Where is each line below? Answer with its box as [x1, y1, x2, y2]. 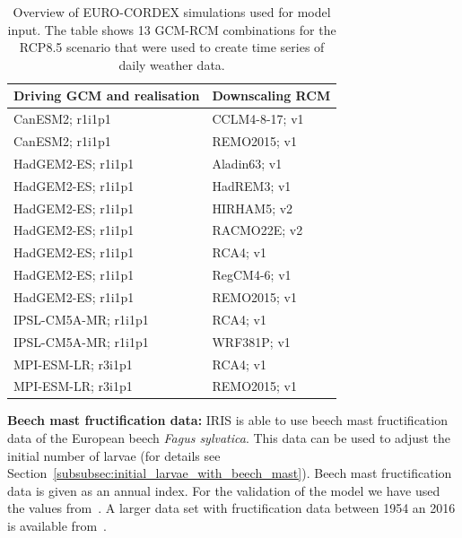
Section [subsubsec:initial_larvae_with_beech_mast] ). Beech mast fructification [7, 464, 452, 482]
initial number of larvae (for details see [7, 446, 221, 464]
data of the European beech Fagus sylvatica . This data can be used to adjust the [7, 429, 451, 447]
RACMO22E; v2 [212, 221, 303, 239]
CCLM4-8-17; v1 [212, 109, 304, 128]
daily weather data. [118, 55, 225, 74]
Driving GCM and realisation [13, 86, 200, 105]
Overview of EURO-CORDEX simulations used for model [13, 3, 331, 21]
